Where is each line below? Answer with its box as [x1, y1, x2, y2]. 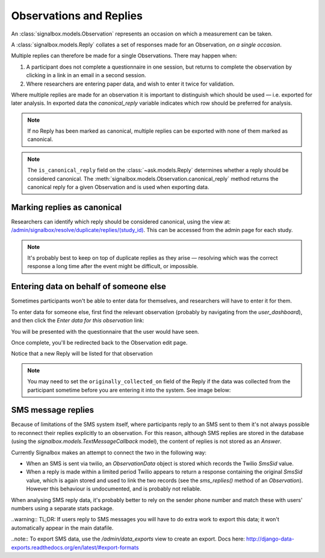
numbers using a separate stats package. [11, 504, 114, 512]
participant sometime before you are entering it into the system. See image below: [27, 386, 231, 393]
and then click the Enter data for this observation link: [11, 317, 144, 324]
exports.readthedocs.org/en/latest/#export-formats [11, 544, 139, 551]
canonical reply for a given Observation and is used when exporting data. [27, 184, 209, 191]
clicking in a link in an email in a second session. [26, 72, 146, 79]
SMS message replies [11, 405, 94, 415]
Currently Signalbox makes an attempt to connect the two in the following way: [11, 449, 207, 456]
